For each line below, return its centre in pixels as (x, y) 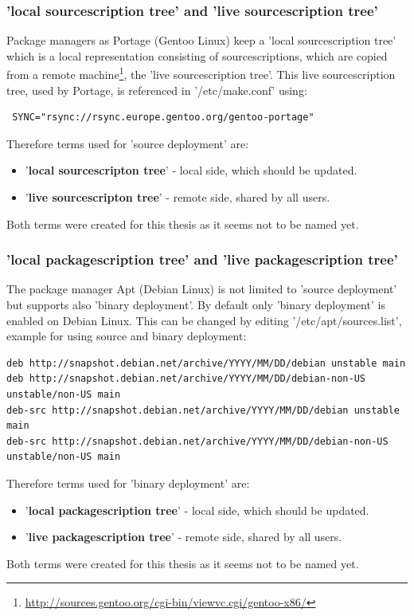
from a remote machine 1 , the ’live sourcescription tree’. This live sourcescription (201, 73)
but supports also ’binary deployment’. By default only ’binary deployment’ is (196, 305)
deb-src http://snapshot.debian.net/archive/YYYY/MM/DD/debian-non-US (197, 441)
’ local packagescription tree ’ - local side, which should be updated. (197, 510)
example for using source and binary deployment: (127, 336)
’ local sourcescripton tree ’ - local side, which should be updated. (191, 170)
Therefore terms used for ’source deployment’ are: (128, 143)
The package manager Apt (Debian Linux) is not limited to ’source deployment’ (202, 289)
